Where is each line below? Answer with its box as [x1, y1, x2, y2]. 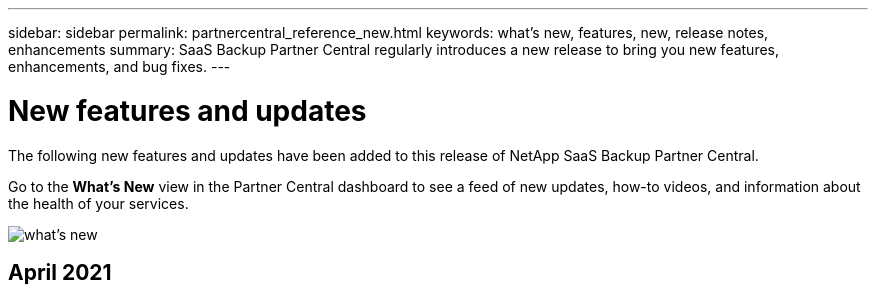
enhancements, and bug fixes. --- [8, 58, 231, 75]
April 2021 [8, 259, 112, 285]
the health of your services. [8, 194, 189, 212]
